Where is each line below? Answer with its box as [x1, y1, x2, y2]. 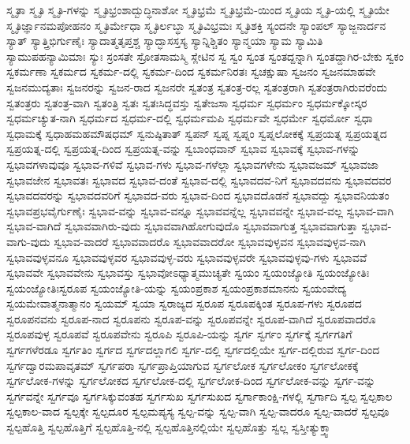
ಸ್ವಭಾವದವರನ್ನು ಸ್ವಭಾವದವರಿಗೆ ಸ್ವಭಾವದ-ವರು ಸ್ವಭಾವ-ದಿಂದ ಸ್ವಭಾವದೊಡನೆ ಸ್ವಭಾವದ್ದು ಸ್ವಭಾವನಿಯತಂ [6, 187, 389, 203]
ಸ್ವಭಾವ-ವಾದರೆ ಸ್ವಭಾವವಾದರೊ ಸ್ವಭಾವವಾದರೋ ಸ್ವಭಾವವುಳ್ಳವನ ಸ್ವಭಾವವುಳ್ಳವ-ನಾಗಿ [54, 233, 366, 249]
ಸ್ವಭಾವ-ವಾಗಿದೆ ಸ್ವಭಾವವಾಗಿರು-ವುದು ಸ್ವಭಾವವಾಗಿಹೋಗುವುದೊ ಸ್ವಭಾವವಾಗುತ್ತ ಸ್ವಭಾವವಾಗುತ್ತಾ [6, 218, 358, 234]
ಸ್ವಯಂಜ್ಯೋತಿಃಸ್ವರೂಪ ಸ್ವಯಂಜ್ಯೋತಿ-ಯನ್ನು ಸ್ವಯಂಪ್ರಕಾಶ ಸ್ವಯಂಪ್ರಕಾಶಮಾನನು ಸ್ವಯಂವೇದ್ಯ [6, 279, 347, 296]
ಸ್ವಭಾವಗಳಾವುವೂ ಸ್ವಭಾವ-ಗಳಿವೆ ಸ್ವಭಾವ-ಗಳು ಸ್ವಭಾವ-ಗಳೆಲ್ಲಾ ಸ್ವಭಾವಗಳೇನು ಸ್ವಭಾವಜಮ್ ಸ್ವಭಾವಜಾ [6, 155, 379, 172]
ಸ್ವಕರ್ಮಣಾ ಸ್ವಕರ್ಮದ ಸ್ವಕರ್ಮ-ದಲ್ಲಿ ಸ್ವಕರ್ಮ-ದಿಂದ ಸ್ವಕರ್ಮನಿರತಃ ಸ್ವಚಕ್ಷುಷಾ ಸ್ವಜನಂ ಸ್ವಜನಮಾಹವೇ [6, 63, 376, 80]
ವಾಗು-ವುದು [6, 233, 50, 249]
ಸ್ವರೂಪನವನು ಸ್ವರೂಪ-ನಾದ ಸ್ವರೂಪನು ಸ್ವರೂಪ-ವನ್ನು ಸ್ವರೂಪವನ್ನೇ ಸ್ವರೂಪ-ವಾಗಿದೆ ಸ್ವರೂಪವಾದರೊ [6, 310, 376, 326]
